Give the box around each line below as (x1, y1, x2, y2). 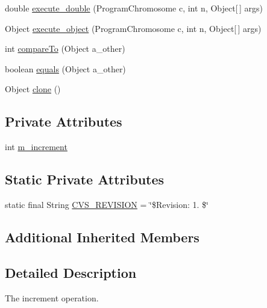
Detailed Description (5, 263, 137, 281)
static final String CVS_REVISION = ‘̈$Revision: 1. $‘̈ (5, 198, 209, 210)
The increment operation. (5, 291, 99, 304)
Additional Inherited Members (5, 227, 199, 246)
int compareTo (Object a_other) (5, 42, 125, 55)
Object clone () (5, 83, 61, 95)
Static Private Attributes (5, 170, 165, 189)
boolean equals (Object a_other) (5, 62, 126, 75)
